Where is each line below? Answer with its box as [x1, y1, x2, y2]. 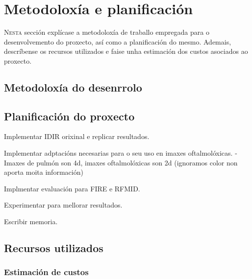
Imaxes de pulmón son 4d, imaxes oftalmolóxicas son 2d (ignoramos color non [4, 157, 238, 167]
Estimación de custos [4, 266, 89, 278]
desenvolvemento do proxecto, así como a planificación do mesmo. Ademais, [4, 36, 231, 46]
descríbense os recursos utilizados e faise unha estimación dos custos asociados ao [4, 46, 248, 56]
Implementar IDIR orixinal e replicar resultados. [4, 131, 150, 141]
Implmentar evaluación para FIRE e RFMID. [4, 183, 140, 193]
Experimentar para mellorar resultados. [4, 200, 123, 210]
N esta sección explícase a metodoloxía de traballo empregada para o [4, 27, 209, 37]
